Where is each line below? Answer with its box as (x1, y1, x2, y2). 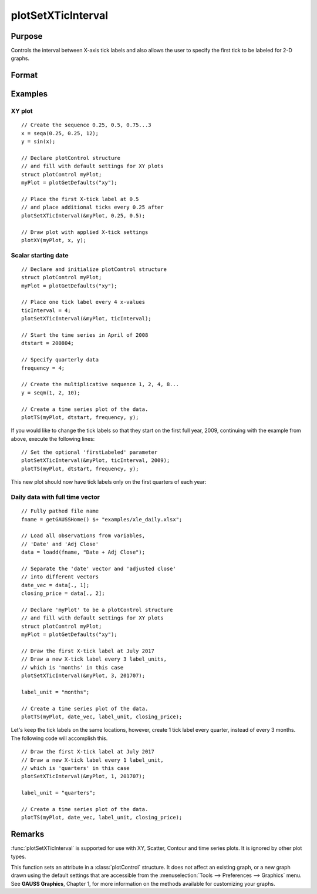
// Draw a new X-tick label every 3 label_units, (21, 656, 167, 662)
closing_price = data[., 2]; (21, 590, 105, 597)
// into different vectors (21, 574, 99, 580)
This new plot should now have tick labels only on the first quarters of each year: (11, 478, 207, 485)
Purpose (11, 31, 43, 41)
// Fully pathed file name (21, 508, 99, 514)
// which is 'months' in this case (21, 664, 124, 671)
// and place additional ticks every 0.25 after (21, 204, 164, 211)
